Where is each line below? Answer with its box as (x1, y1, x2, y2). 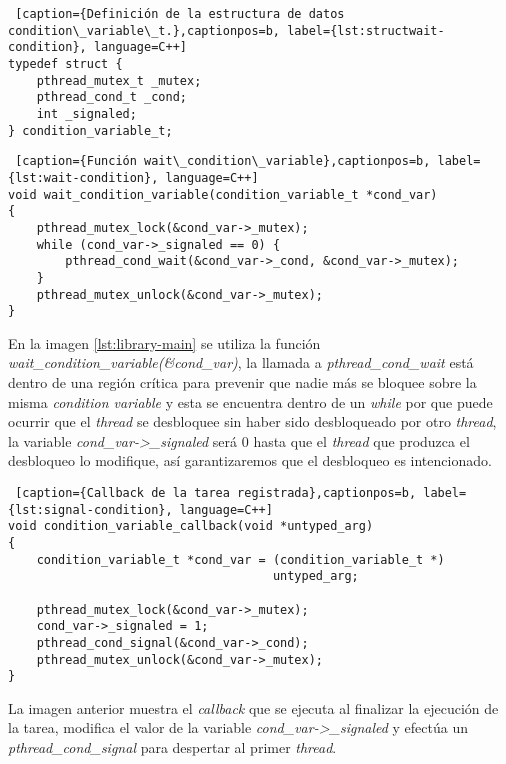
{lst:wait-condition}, (8, 170, 159, 185)
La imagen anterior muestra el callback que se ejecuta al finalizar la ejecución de (8, 697, 499, 718)
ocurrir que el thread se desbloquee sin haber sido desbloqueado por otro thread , (8, 411, 497, 432)
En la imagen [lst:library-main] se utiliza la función (8, 332, 321, 353)
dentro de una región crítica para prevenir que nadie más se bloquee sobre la (8, 372, 477, 392)
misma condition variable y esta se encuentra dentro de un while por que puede (8, 391, 493, 412)
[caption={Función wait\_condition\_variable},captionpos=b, (15, 154, 431, 169)
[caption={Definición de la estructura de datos (15, 7, 345, 21)
